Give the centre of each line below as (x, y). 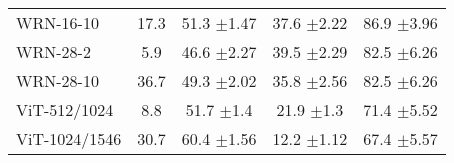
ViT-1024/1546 (69, 138)
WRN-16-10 (57, 22)
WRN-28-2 (53, 51)
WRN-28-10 (57, 80)
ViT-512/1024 (65, 109)
